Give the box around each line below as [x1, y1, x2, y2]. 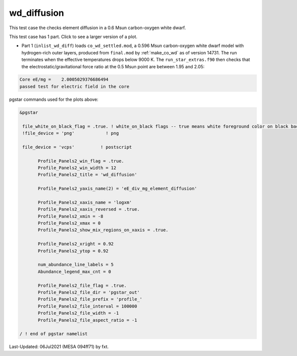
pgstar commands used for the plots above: [9, 96, 99, 102]
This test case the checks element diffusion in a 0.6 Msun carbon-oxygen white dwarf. [9, 25, 186, 31]
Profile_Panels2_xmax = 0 [38, 221, 101, 226]
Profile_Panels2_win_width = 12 [38, 165, 116, 171]
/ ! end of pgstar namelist [19, 331, 88, 337]
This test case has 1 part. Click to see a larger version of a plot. [9, 34, 138, 40]
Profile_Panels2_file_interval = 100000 [38, 303, 137, 309]
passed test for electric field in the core [19, 84, 130, 89]
